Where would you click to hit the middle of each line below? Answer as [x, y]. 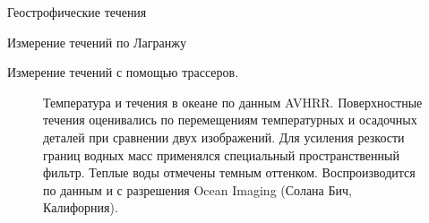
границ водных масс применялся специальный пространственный [221, 154]
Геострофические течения [77, 12]
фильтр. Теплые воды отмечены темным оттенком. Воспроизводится [229, 172]
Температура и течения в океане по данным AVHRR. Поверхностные [233, 102]
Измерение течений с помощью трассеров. [123, 72]
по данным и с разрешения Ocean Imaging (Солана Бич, [197, 189]
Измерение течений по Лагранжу [97, 42]
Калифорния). [81, 207]
